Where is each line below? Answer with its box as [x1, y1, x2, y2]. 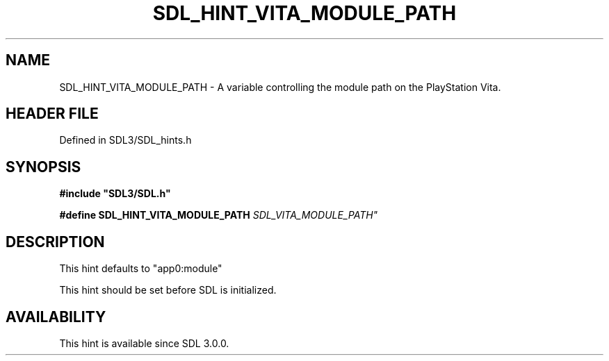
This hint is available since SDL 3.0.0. [59, 337, 229, 349]
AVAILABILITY [6, 308, 106, 326]
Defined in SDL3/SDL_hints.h [59, 134, 192, 146]
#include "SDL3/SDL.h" [59, 187, 171, 200]
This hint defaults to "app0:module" [59, 262, 222, 275]
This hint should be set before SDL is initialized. [59, 284, 277, 296]
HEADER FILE [6, 105, 99, 123]
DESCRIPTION [6, 233, 105, 251]
